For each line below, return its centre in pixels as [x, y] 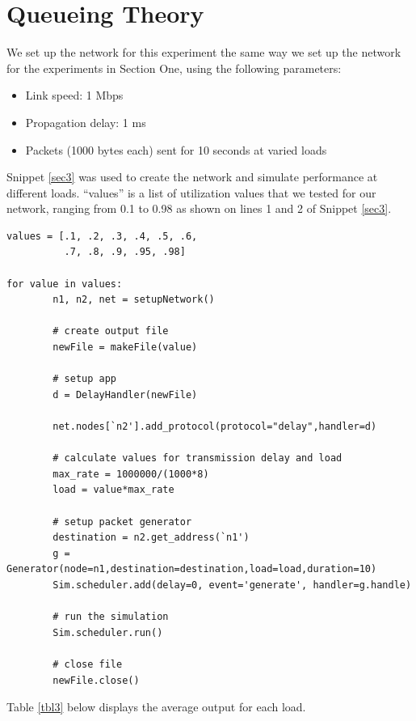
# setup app [85, 379]
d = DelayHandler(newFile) [125, 394]
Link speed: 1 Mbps [74, 95]
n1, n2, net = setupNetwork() [134, 300]
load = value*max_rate [113, 490]
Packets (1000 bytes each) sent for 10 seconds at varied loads [176, 149]
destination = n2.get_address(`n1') [151, 538]
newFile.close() [96, 680]
